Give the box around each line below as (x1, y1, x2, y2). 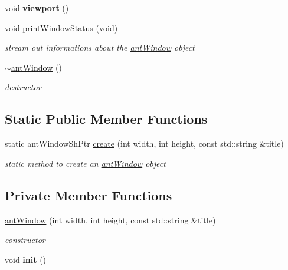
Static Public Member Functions (5, 110, 208, 128)
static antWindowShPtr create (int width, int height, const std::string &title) (5, 137, 284, 150)
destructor (5, 81, 41, 93)
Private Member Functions (5, 186, 172, 204)
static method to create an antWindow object (5, 157, 166, 169)
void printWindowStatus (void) (5, 21, 118, 34)
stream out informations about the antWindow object (5, 41, 195, 54)
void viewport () (5, 2, 69, 14)
